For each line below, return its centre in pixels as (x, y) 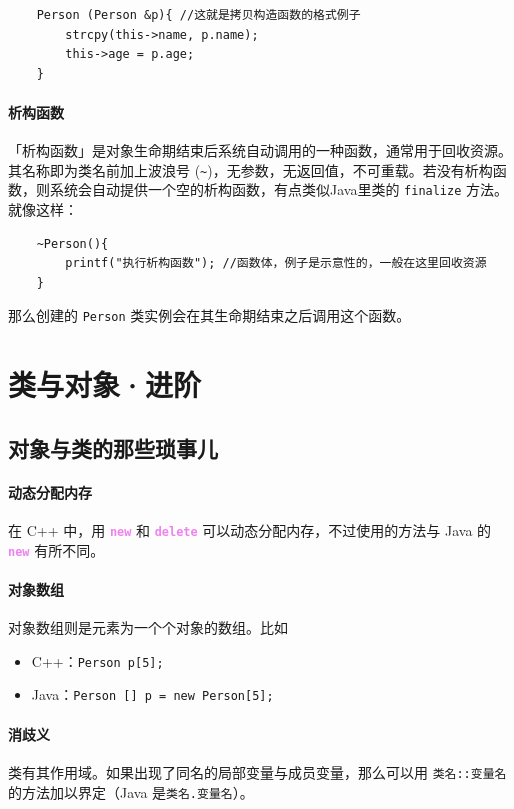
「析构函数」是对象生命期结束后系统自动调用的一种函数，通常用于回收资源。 (260, 150)
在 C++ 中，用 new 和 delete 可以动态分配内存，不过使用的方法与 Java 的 (250, 530)
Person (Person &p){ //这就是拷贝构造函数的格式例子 (198, 15)
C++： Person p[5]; (97, 660)
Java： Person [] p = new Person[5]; (152, 694)
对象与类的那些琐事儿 (113, 447)
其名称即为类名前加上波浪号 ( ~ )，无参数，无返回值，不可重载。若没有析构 (250, 169)
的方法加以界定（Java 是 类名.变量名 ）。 (131, 791)
